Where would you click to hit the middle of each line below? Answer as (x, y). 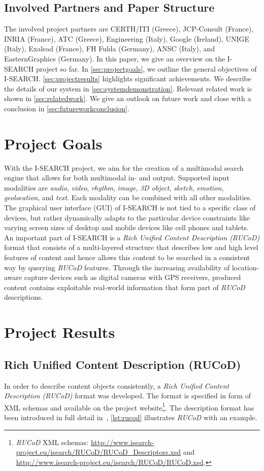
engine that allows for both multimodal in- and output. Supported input (117, 178)
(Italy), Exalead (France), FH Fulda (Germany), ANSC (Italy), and (110, 49)
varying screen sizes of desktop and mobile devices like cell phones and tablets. (126, 227)
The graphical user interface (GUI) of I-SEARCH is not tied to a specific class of (130, 208)
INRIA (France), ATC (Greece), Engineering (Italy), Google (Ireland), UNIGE (127, 38)
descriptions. (24, 297)
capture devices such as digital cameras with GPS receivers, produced (133, 277)
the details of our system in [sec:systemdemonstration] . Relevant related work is (128, 88)
